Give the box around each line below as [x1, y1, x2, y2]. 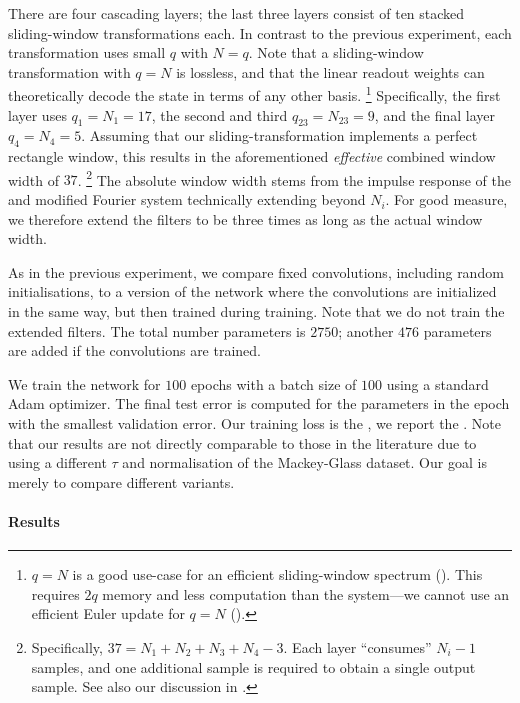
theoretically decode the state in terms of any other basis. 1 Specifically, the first [8, 82, 501, 106]
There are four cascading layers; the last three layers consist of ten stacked [8, 3, 465, 23]
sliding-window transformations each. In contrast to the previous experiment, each [8, 22, 512, 43]
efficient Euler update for [31, 603, 185, 624]
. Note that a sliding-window [248, 42, 424, 63]
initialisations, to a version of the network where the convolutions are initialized [8, 281, 497, 302]
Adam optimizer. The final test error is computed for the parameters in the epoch [8, 393, 510, 414]
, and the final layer [374, 104, 496, 125]
